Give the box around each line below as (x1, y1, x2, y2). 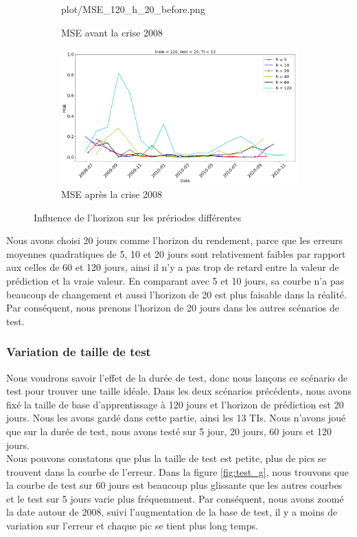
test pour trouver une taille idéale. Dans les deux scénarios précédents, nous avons (6, 384, 352, 398)
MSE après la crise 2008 (61, 186, 163, 201)
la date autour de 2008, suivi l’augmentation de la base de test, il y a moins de (6, 505, 338, 519)
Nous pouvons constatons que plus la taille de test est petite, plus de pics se (6, 451, 326, 465)
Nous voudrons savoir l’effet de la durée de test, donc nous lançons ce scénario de (6, 370, 348, 384)
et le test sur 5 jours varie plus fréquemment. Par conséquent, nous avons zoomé (6, 491, 344, 505)
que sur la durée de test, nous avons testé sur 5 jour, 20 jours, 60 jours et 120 (6, 424, 332, 438)
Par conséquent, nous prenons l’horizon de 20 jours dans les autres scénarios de (6, 300, 339, 315)
